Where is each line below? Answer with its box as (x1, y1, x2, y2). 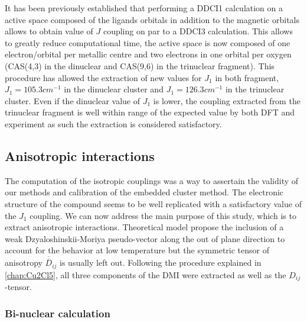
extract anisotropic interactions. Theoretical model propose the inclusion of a (5, 221, 284, 233)
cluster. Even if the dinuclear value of (5, 94, 141, 107)
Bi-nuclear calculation (5, 305, 110, 320)
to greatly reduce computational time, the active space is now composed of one (5, 36, 290, 49)
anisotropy (5, 256, 43, 269)
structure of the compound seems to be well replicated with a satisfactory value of (5, 197, 302, 210)
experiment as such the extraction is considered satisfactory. (5, 117, 222, 130)
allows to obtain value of (5, 25, 93, 37)
